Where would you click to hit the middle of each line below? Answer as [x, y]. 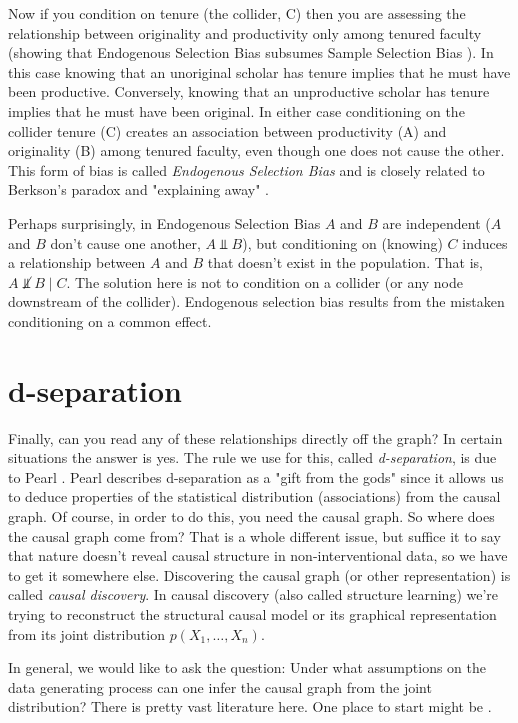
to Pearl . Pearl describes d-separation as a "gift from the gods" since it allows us [256, 476]
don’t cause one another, [125, 242]
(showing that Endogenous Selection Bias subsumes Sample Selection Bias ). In [251, 52]
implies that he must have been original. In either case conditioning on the [236, 110]
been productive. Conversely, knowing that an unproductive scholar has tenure [249, 91]
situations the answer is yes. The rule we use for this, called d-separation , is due [252, 457]
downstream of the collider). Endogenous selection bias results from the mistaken [256, 301]
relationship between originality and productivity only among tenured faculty [245, 32]
